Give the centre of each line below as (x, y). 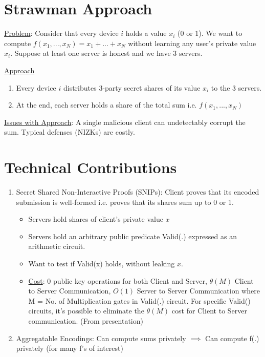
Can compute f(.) (232, 338)
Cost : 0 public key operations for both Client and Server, (118, 280)
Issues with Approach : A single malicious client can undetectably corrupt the (125, 122)
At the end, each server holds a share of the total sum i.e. (106, 105)
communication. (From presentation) (86, 320)
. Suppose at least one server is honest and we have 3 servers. (106, 53)
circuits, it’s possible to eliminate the (86, 311)
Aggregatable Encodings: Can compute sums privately (101, 338)
